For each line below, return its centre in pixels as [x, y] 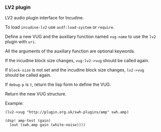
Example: [14, 103]
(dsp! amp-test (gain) [28, 121]
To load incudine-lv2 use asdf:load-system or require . [60, 27]
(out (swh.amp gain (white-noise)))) [48, 125]
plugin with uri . [21, 42]
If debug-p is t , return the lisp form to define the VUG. [58, 84]
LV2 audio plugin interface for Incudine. [44, 18]
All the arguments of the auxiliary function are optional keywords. [70, 51]
